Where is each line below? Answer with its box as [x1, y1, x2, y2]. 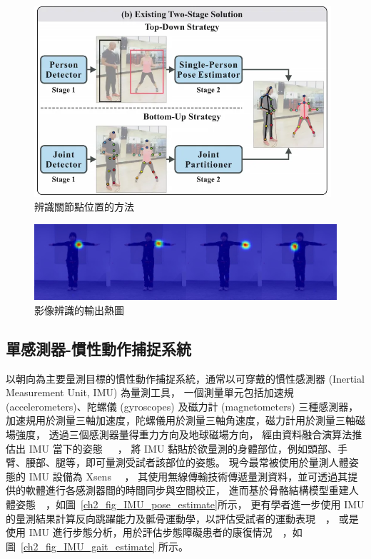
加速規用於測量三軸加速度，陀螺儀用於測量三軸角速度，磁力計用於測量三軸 [6, 413, 355, 428]
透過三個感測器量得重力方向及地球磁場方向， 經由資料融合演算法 [49, 426, 352, 441]
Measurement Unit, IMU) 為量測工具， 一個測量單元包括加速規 [6, 385, 294, 400]
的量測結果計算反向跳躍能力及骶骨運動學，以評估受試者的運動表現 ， [6, 510, 335, 525]
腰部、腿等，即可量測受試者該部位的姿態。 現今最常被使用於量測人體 [25, 455, 349, 470]
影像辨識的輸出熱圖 [34, 302, 124, 317]
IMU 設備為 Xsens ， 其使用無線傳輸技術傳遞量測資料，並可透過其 [29, 468, 348, 483]
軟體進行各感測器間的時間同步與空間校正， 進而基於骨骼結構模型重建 [25, 483, 349, 498]
